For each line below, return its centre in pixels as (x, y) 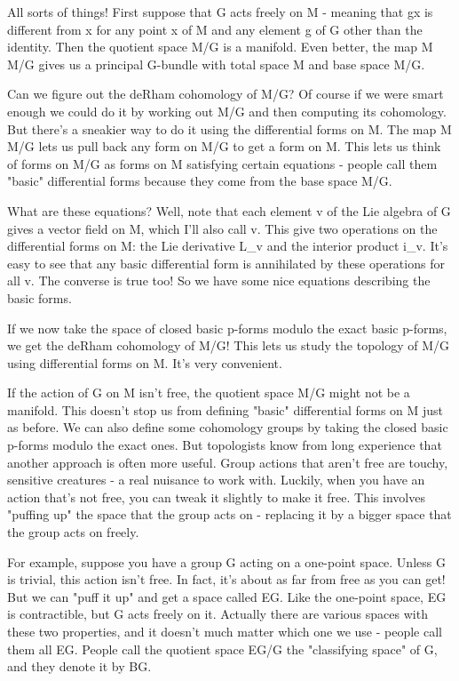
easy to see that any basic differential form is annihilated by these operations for (226, 263)
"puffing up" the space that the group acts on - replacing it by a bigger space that (229, 514)
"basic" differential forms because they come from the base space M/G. (200, 181)
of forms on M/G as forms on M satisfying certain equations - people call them (222, 163)
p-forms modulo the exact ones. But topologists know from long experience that (225, 445)
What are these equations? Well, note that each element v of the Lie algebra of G (229, 210)
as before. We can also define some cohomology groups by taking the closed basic (228, 427)
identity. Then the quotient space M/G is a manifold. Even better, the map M (220, 47)
